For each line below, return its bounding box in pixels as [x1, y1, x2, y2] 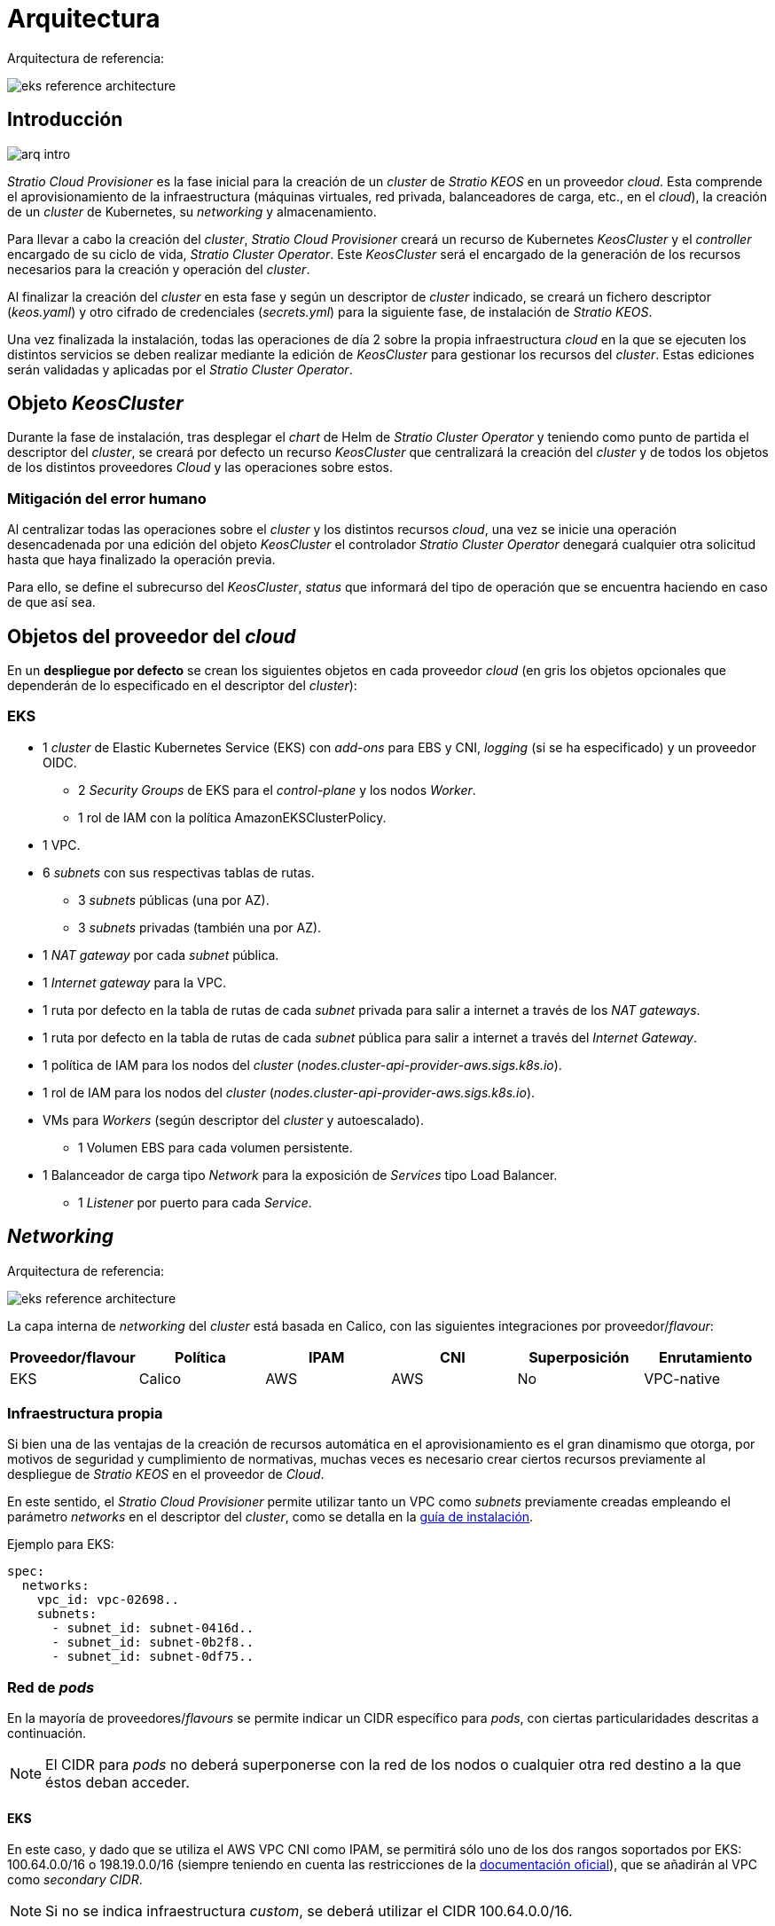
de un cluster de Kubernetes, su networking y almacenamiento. [7, 203, 377, 219]
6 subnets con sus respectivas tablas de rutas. [43, 864, 315, 880]
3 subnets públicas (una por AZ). [78, 892, 270, 908]
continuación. [7, 1726, 87, 1741]
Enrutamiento [658, 1348, 753, 1366]
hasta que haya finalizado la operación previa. [7, 552, 276, 568]
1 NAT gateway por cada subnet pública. [43, 947, 279, 963]
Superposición [528, 1348, 630, 1366]
